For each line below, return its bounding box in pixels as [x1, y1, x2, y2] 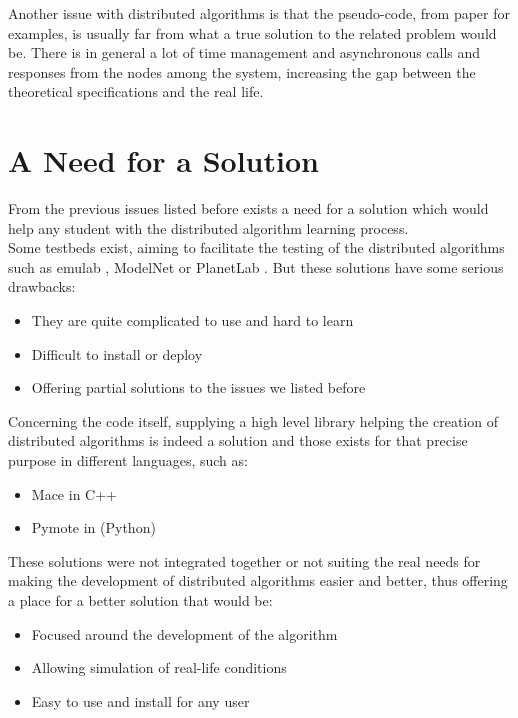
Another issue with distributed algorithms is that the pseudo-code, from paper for [8, 3, 511, 23]
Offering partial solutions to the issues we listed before [31, 377, 366, 398]
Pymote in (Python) [31, 517, 156, 538]
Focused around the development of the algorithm [31, 623, 338, 644]
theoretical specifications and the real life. [8, 81, 264, 102]
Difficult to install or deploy [31, 343, 203, 364]
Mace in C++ [31, 483, 117, 504]
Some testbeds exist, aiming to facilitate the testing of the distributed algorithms [8, 237, 505, 258]
